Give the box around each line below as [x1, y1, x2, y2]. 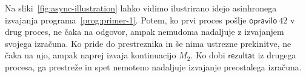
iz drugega [258, 49, 296, 61]
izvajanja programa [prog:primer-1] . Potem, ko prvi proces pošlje [5, 13, 247, 26]
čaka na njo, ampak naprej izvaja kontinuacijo [5, 49, 176, 61]
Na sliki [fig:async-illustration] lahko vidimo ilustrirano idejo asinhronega [5, 2, 277, 14]
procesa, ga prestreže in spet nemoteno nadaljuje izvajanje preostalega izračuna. [5, 60, 302, 73]
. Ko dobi [190, 49, 225, 61]
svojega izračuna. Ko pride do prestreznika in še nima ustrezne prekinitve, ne [5, 37, 291, 49]
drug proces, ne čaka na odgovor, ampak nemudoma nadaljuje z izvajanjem [5, 25, 284, 38]
